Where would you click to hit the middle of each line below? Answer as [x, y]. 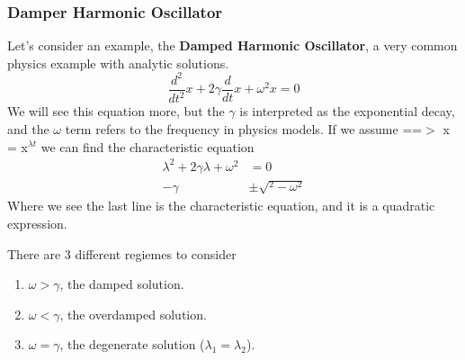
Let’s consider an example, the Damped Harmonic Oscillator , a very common [232, 45]
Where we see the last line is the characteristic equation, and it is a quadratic [221, 206]
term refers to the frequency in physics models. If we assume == [244, 128]
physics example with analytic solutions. [118, 63]
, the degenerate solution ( [132, 344]
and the [28, 128]
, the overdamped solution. [133, 314]
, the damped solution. [122, 284]
